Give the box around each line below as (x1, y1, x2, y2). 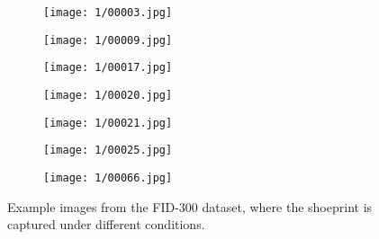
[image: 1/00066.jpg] (43, 171, 173, 184)
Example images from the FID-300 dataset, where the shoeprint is (7, 197, 373, 216)
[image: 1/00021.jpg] (43, 116, 173, 129)
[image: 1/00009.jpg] (43, 33, 173, 47)
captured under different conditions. (7, 215, 205, 234)
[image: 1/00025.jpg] (43, 144, 173, 157)
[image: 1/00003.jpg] (43, 6, 173, 19)
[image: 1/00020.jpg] (43, 88, 173, 102)
